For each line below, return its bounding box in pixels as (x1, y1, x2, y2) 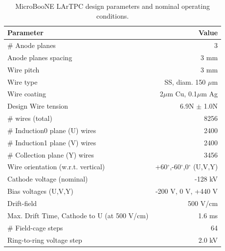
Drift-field (7, 198, 37, 208)
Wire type (7, 76, 38, 87)
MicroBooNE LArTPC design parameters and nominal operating (15, 1, 210, 11)
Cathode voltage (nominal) (7, 174, 88, 184)
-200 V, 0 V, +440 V (155, 186, 218, 196)
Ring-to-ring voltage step (7, 234, 82, 245)
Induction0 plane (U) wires (15, 125, 96, 135)
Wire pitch (7, 64, 40, 74)
